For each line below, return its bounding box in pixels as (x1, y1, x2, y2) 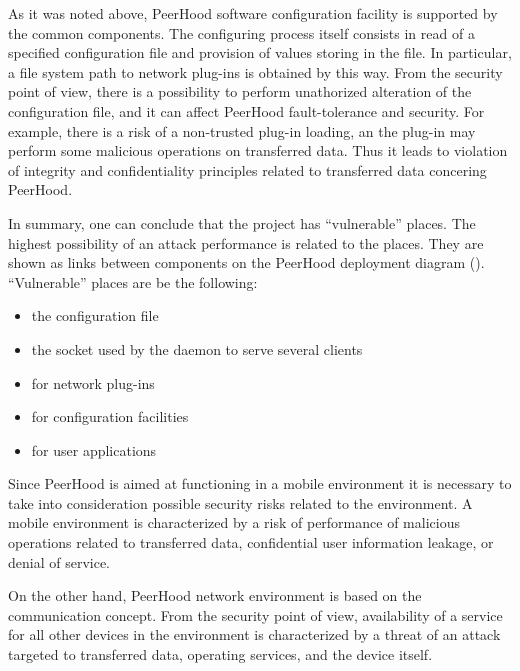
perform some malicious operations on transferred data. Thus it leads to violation (8, 140, 508, 161)
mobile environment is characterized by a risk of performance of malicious (8, 512, 460, 533)
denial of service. (8, 551, 111, 572)
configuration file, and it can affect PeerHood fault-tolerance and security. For (8, 100, 485, 121)
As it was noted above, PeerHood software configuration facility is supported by (8, 3, 498, 23)
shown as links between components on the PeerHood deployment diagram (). (8, 252, 485, 273)
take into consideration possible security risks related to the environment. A (8, 492, 473, 513)
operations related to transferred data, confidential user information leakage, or (8, 532, 494, 553)
